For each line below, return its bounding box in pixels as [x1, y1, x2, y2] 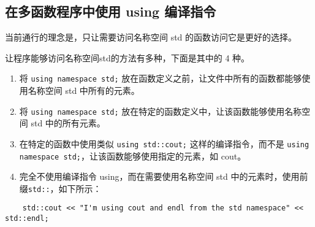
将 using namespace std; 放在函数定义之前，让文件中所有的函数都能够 [19, 72, 302, 85]
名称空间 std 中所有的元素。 [28, 84, 140, 97]
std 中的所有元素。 [31, 117, 105, 129]
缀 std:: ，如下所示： [19, 182, 102, 194]
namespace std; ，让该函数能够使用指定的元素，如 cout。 [19, 149, 246, 162]
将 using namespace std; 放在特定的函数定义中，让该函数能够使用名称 [19, 104, 302, 117]
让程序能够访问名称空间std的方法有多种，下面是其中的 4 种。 [5, 51, 250, 64]
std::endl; [5, 214, 49, 223]
